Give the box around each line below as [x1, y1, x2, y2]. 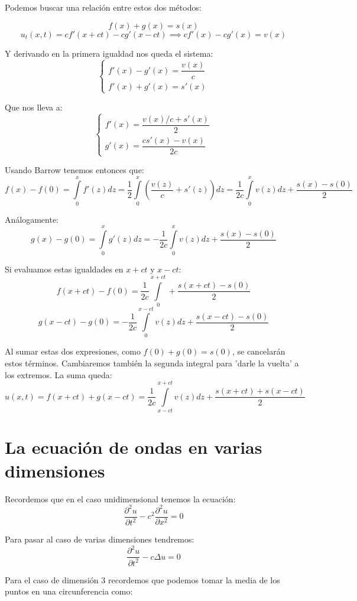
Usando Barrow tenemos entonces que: [5, 164, 144, 176]
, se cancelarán [232, 345, 285, 358]
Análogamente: [5, 213, 59, 225]
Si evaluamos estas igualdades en [5, 262, 124, 275]
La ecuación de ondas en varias [5, 435, 262, 459]
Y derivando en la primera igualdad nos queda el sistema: [5, 47, 213, 59]
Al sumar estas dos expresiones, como [5, 345, 141, 358]
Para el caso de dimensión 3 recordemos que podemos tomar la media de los [5, 573, 280, 586]
